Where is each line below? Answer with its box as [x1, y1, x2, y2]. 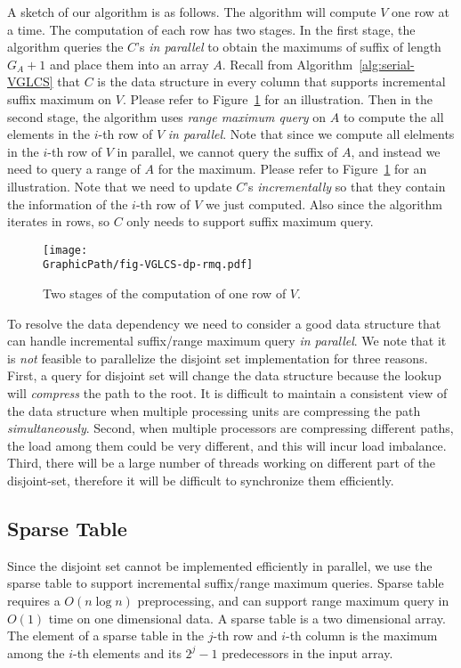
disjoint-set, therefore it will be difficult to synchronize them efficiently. [7, 470, 394, 489]
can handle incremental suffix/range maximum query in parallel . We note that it [7, 331, 447, 350]
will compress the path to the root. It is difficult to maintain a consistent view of [7, 384, 448, 402]
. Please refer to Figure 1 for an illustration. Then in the [122, 89, 433, 108]
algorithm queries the [7, 37, 124, 56]
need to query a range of [7, 159, 141, 178]
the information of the [7, 194, 128, 213]
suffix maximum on [7, 89, 112, 108]
